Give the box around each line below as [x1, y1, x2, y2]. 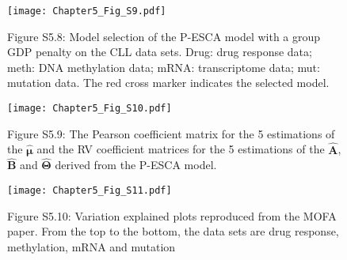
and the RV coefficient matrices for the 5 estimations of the [36, 141, 325, 157]
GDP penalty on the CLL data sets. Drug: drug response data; [7, 43, 312, 60]
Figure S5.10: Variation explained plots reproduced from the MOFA [7, 207, 337, 224]
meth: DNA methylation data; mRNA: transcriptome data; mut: [7, 58, 320, 75]
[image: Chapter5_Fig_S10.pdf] [7, 103, 172, 115]
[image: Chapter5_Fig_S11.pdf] [7, 184, 172, 196]
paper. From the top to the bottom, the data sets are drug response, [7, 223, 339, 239]
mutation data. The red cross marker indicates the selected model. [7, 74, 330, 91]
